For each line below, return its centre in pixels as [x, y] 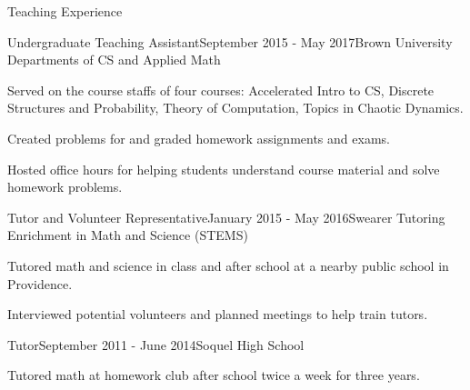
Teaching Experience [65, 11]
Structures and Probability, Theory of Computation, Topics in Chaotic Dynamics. [235, 108]
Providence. [40, 283]
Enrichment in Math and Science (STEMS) [128, 235]
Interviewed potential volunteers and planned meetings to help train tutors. [218, 314]
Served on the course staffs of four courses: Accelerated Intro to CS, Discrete [221, 90]
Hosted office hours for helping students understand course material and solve [224, 169]
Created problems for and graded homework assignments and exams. [199, 138]
